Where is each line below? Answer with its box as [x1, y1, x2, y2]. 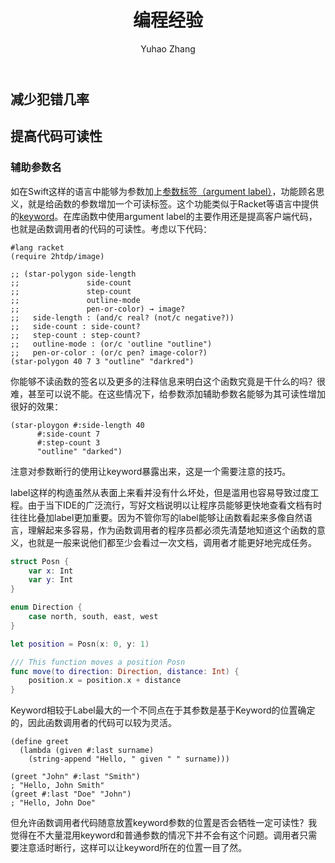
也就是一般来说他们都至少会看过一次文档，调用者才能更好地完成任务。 [27, 536, 317, 548]
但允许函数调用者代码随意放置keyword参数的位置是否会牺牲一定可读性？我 [10, 817, 318, 829]
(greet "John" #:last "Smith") [10, 772, 141, 782]
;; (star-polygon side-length [10, 269, 137, 279]
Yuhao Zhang [140, 42, 196, 55]
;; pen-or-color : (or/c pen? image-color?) [10, 347, 208, 358]
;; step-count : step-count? [10, 330, 141, 340]
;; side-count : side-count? [10, 321, 141, 331]
